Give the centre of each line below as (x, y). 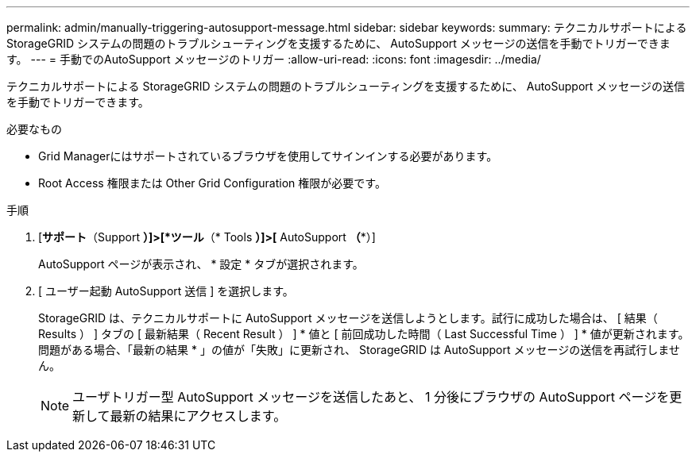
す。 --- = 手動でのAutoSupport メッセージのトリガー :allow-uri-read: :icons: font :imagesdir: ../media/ (274, 59)
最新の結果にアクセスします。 (198, 416)
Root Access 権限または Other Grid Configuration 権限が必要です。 (212, 183)
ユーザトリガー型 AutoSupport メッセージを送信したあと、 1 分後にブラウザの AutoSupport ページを (371, 397)
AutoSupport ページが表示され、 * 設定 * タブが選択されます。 (201, 264)
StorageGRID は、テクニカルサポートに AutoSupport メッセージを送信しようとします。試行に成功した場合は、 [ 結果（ (348, 318)
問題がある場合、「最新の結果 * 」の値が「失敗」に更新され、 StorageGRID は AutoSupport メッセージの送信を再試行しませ (359, 350)
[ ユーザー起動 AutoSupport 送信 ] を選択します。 (166, 291)
